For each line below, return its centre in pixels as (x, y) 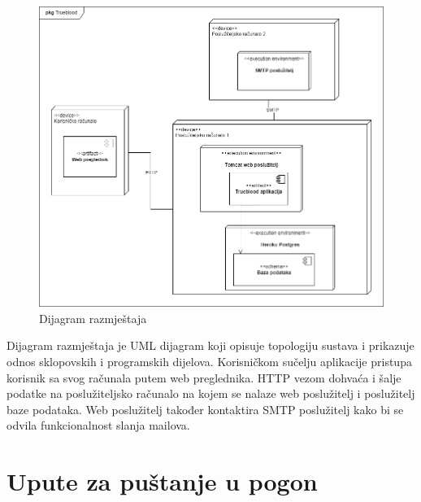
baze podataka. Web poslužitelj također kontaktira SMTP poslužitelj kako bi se (205, 409)
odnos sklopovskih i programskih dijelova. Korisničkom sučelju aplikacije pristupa (209, 361)
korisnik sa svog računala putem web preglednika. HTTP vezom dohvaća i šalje (204, 377)
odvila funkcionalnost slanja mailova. (98, 425)
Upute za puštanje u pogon (162, 481)
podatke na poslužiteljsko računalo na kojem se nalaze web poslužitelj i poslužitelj (211, 393)
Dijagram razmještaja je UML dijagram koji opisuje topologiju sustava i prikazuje (210, 345)
